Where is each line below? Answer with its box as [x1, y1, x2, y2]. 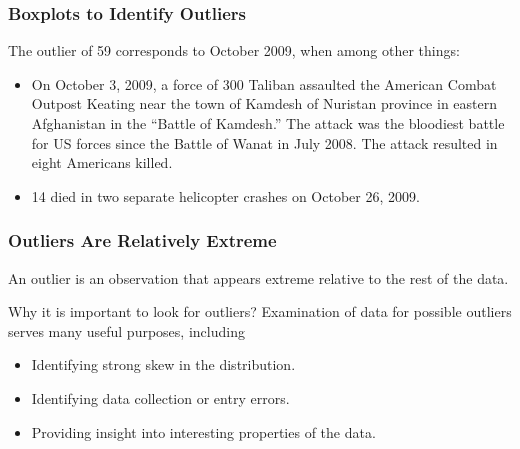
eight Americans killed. [31, 152, 173, 173]
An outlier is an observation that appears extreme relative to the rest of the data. [8, 267, 509, 288]
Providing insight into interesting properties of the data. [31, 421, 376, 442]
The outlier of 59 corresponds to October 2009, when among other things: [8, 40, 460, 61]
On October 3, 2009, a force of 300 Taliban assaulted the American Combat [31, 73, 497, 94]
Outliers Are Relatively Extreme [8, 228, 277, 253]
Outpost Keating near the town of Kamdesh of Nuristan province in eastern [31, 93, 498, 114]
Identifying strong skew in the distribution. [31, 354, 296, 375]
